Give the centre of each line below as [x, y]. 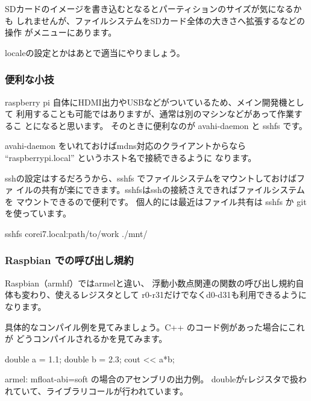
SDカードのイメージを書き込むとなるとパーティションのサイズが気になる [149, 8]
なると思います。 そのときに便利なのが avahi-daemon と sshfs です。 [174, 125]
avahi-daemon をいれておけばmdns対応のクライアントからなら [126, 146]
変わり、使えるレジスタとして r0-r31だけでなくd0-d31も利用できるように [164, 295]
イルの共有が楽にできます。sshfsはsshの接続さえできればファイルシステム [160, 190]
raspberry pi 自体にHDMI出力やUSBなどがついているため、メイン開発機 [146, 102]
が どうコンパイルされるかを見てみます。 [86, 339]
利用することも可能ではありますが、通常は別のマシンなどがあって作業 [155, 114]
